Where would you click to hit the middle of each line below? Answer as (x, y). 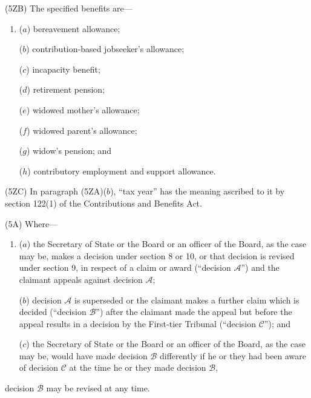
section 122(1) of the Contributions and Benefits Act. (103, 203)
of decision (39, 367)
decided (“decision (53, 312)
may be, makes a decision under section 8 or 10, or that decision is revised (157, 255)
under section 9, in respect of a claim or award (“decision (125, 267)
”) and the (260, 267)
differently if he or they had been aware (233, 355)
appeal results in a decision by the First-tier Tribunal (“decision (137, 323)
